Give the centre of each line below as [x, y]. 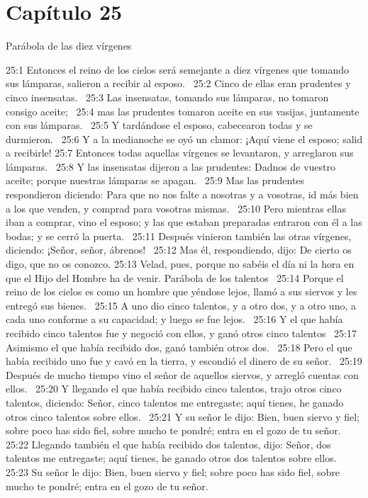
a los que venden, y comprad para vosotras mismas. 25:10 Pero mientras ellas [176, 208]
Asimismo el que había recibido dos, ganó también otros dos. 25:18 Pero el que [179, 347]
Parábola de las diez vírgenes [69, 46]
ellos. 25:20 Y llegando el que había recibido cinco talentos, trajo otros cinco [174, 389]
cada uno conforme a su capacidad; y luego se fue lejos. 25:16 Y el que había [174, 319]
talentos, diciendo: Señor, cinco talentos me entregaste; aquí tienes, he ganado [175, 402]
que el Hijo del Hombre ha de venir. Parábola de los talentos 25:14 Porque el [175, 277]
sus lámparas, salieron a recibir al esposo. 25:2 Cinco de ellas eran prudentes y [178, 83]
